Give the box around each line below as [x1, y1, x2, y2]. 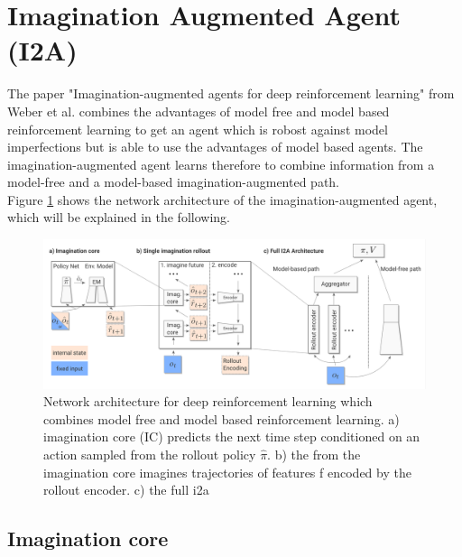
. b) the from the [267, 445, 361, 464]
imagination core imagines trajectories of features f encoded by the [43, 462, 411, 481]
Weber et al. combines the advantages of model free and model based [7, 101, 390, 120]
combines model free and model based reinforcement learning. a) [43, 409, 400, 428]
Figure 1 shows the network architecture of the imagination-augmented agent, [7, 190, 438, 209]
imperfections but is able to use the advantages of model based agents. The [7, 137, 423, 156]
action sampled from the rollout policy [43, 445, 256, 464]
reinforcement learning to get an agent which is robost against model [7, 119, 388, 138]
